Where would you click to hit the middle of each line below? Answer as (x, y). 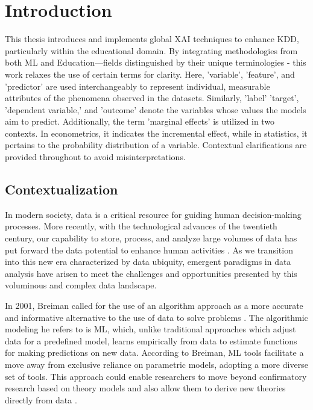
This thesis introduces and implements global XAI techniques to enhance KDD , (152, 39)
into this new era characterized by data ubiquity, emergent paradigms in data (148, 262)
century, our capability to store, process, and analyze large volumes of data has (151, 238)
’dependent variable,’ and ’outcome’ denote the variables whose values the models (156, 109)
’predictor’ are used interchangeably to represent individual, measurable (138, 86)
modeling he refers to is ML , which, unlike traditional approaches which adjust (150, 329)
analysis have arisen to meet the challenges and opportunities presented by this (151, 273)
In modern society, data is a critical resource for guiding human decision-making (153, 214)
